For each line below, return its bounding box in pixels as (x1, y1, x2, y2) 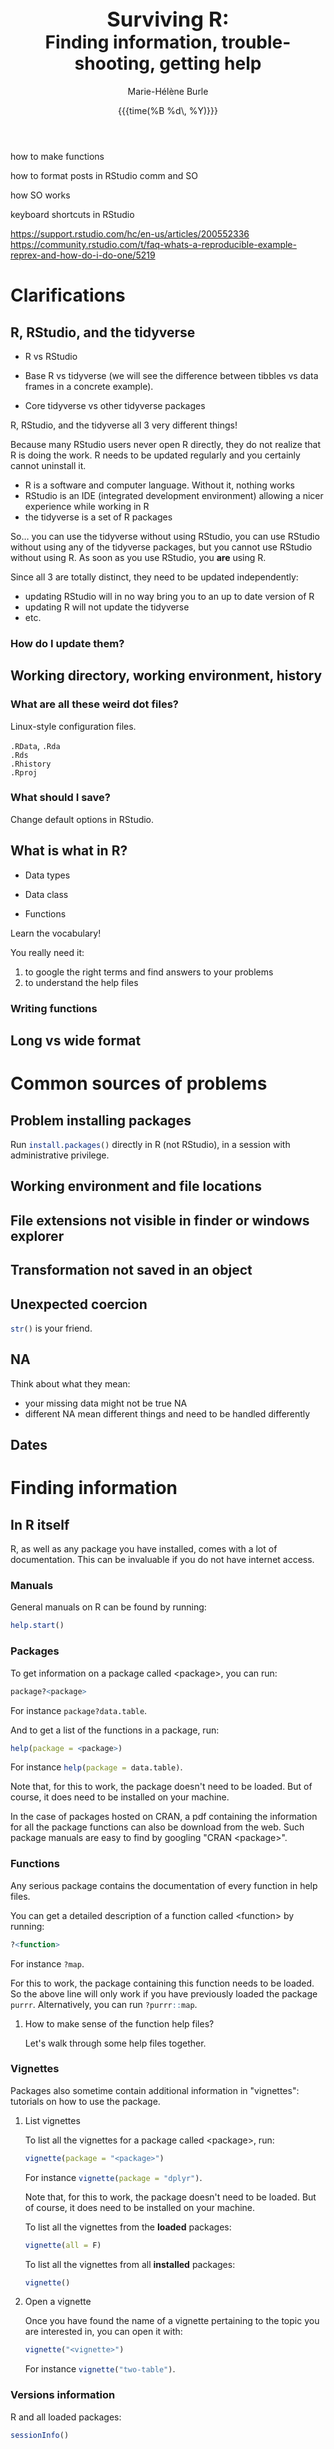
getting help (159, 52, 262, 75)
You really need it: (10, 946, 85, 958)
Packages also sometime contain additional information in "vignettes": (10, 2084, 300, 2096)
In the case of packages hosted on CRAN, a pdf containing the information (10, 1811, 318, 1823)
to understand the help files (24, 976, 139, 988)
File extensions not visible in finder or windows (10, 1212, 310, 1229)
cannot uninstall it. (10, 459, 87, 471)
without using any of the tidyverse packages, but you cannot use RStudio (10, 541, 313, 553)
